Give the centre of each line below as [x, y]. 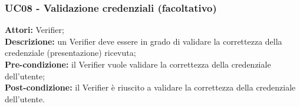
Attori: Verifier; [34, 30]
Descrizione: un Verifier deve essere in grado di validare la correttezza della [144, 41]
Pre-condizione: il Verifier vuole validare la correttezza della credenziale [138, 64]
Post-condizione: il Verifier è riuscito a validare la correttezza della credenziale [150, 87]
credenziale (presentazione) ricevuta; [70, 53]
